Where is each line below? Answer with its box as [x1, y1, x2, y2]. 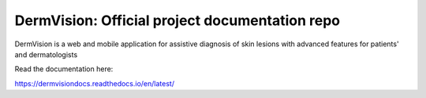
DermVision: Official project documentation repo [14, 12, 341, 29]
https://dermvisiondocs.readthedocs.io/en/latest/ [14, 78, 175, 88]
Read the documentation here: [14, 64, 114, 74]
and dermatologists [14, 49, 78, 59]
